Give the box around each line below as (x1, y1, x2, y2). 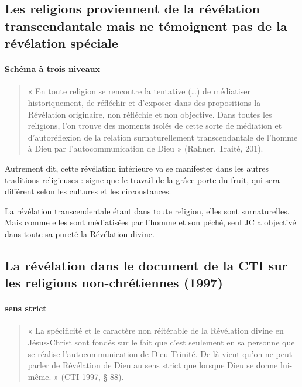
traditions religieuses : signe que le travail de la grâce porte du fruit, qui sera (5, 173, 280, 186)
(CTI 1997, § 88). (61, 370, 124, 382)
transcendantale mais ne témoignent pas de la (5, 16, 287, 35)
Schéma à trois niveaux (5, 63, 101, 75)
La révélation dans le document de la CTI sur (5, 256, 288, 274)
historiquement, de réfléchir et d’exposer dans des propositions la (28, 96, 261, 108)
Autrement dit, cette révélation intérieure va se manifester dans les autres (5, 162, 269, 174)
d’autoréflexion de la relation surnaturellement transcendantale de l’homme (28, 131, 298, 143)
